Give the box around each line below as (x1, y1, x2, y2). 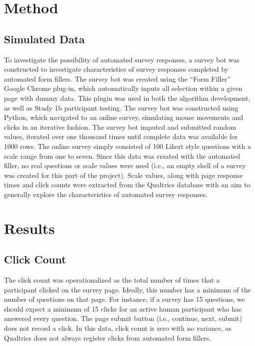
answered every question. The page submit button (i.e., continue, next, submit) (4, 313, 242, 323)
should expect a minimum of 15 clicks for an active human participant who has (4, 303, 242, 314)
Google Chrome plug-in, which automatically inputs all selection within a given (4, 83, 243, 93)
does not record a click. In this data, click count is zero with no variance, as (4, 323, 231, 333)
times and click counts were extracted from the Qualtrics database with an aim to (4, 179, 251, 190)
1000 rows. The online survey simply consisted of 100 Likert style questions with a (4, 141, 251, 151)
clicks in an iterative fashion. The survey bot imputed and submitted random (4, 121, 236, 132)
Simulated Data (4, 31, 85, 46)
